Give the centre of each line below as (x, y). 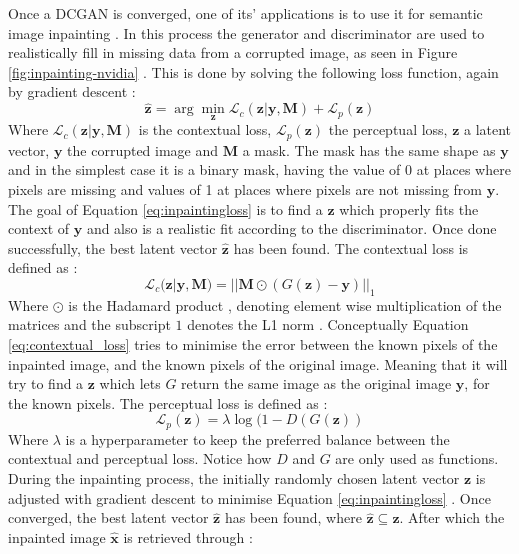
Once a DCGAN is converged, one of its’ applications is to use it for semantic (245, 13)
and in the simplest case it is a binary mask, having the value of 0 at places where (259, 169)
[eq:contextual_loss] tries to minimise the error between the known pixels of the (253, 344)
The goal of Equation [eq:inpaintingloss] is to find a (165, 208)
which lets (130, 383)
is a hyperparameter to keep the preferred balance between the (257, 438)
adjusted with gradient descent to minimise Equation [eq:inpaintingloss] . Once (249, 497)
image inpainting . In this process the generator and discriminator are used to (246, 32)
